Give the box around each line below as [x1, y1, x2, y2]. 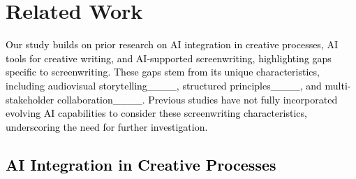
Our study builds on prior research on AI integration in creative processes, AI [6, 37, 338, 52]
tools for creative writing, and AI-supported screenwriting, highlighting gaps [6, 50, 332, 65]
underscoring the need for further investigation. [6, 119, 208, 134]
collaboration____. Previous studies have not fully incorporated [57, 92, 338, 106]
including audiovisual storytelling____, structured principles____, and [6, 78, 322, 92]
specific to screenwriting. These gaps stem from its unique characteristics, [6, 64, 320, 79]
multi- [325, 78, 351, 92]
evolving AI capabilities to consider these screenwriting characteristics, [6, 106, 307, 120]
